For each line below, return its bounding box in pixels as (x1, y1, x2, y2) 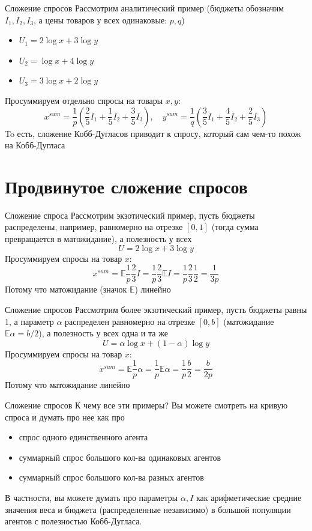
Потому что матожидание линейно (5, 378, 130, 391)
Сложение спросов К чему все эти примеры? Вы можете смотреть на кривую (5, 398, 288, 411)
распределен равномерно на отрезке (65, 315, 195, 327)
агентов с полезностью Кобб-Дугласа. (5, 515, 142, 527)
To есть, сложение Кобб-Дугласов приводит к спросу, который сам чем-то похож (5, 127, 301, 139)
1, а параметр (5, 315, 54, 327)
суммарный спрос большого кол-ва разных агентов (19, 471, 204, 484)
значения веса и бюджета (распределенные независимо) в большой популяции (5, 503, 291, 515)
